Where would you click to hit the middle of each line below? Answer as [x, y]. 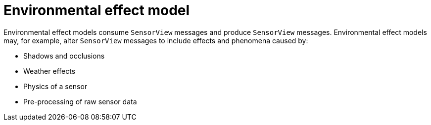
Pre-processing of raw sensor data [80, 101]
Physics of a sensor [55, 86]
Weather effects [49, 71]
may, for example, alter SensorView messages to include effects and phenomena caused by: [156, 40]
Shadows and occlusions [64, 56]
